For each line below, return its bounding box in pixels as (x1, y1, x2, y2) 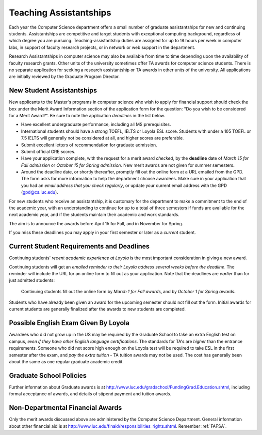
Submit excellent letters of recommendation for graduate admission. (21, 142, 157, 148)
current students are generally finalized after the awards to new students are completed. (9, 306, 186, 312)
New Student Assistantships (9, 86, 97, 94)
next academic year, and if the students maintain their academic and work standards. (9, 212, 180, 217)
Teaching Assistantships (9, 7, 112, 18)
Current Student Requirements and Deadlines (9, 242, 150, 250)
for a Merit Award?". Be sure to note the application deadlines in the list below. (9, 112, 165, 118)
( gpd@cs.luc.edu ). (21, 189, 58, 195)
